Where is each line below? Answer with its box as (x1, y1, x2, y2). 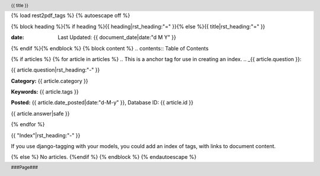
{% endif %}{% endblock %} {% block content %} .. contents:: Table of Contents (11, 44, 209, 52)
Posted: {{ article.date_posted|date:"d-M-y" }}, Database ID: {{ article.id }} (11, 99, 194, 106)
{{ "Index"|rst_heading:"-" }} (11, 132, 81, 139)
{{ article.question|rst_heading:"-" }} (11, 66, 100, 73)
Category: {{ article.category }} (11, 77, 88, 84)
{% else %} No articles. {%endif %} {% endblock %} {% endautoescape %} (11, 153, 197, 161)
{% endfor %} (11, 121, 45, 128)
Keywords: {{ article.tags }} (11, 88, 79, 95)
